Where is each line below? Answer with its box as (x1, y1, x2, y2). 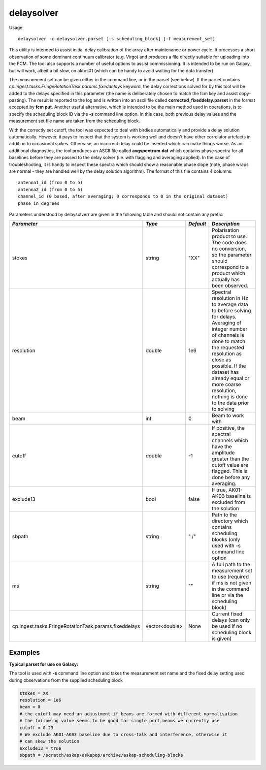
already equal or (212, 375, 250, 382)
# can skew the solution (19, 738, 80, 744)
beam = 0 (19, 704, 41, 710)
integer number (212, 325, 248, 332)
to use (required (212, 574, 249, 580)
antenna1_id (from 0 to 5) (18, 180, 83, 186)
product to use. (212, 233, 247, 240)
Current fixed (212, 610, 243, 617)
